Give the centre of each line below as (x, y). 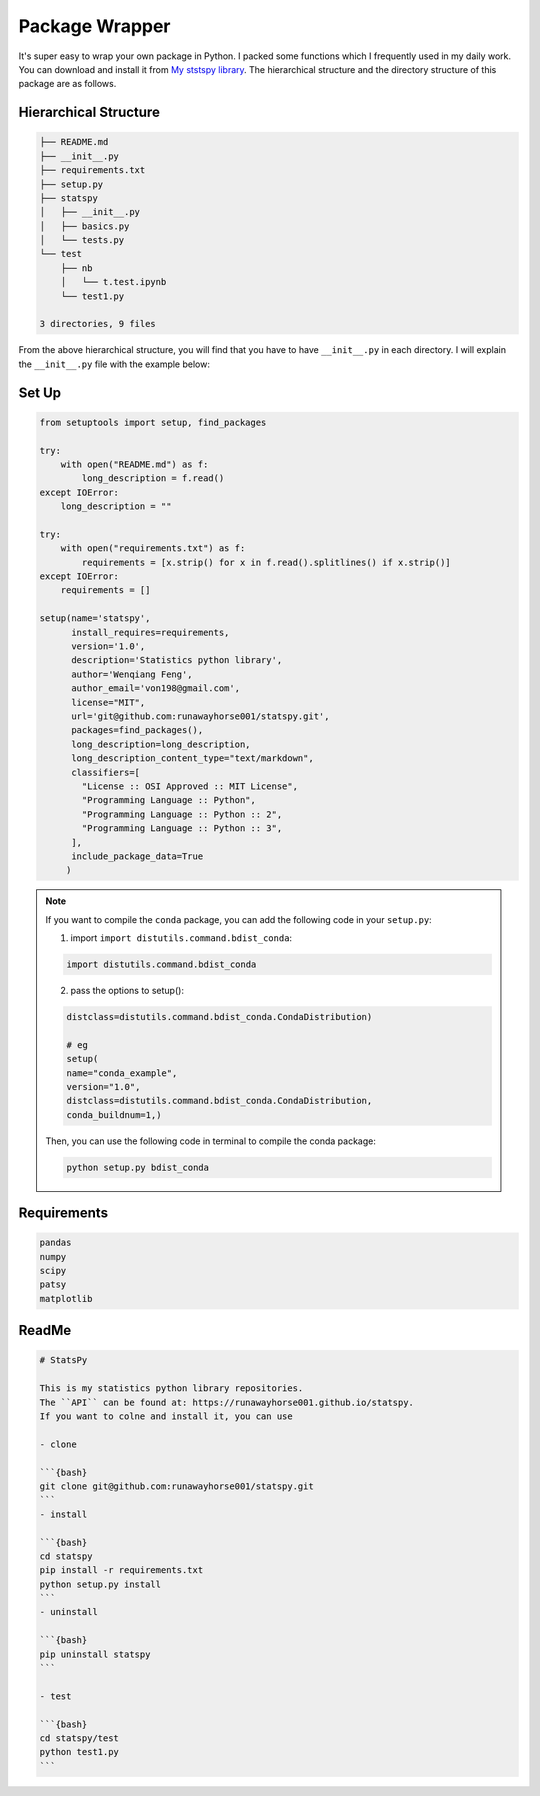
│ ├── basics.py (84, 226)
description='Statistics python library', (177, 660)
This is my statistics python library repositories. (171, 1388)
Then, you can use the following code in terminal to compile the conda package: (211, 1141)
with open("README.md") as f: (134, 464)
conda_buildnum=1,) (114, 1114)
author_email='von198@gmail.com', (155, 688)
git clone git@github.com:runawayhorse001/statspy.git (176, 1486)
